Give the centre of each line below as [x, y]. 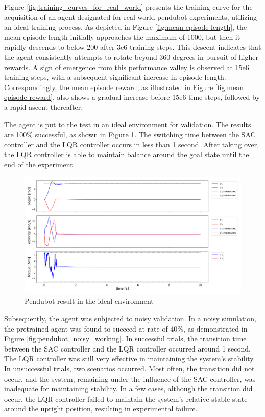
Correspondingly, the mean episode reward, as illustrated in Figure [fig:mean [124, 87]
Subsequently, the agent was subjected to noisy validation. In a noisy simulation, [130, 319]
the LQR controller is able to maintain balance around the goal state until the [127, 154]
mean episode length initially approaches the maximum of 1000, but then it [122, 37]
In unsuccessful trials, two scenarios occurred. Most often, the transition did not [129, 369]
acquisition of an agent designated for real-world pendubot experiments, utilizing [131, 17]
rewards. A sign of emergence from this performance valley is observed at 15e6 [127, 67]
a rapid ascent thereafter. [44, 107]
